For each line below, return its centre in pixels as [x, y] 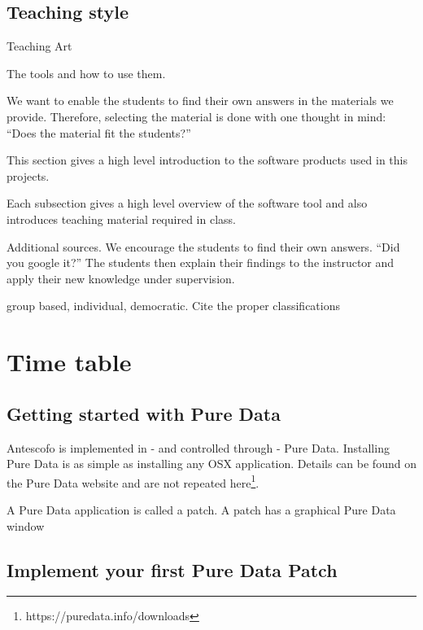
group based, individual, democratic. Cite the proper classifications [174, 306]
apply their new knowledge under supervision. [121, 278]
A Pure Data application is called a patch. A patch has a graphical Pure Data [201, 509]
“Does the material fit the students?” [99, 132]
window [26, 525]
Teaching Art [39, 46]
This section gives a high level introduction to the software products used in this [207, 160]
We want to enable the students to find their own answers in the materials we [200, 101]
